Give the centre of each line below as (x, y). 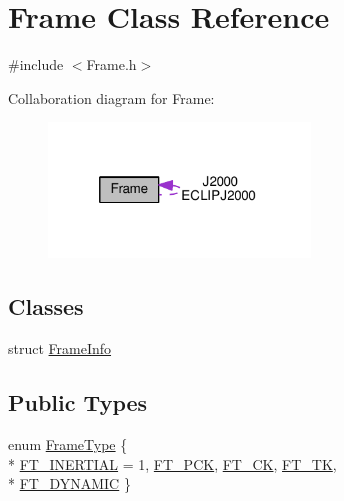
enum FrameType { (68, 444)
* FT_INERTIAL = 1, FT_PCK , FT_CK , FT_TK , (172, 463)
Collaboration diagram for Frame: (111, 97)
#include (36, 64)
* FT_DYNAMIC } (69, 483)
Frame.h (111, 64)
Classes (46, 306)
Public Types (78, 402)
